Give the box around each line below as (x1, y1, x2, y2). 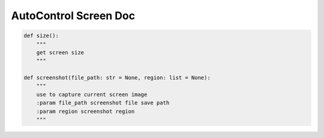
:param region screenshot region (36, 108, 135, 115)
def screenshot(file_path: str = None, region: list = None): (23, 74, 211, 81)
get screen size (36, 49, 84, 56)
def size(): (23, 32, 59, 39)
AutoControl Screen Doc (11, 9, 135, 22)
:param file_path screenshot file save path (36, 100, 170, 106)
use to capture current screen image (36, 91, 148, 98)
